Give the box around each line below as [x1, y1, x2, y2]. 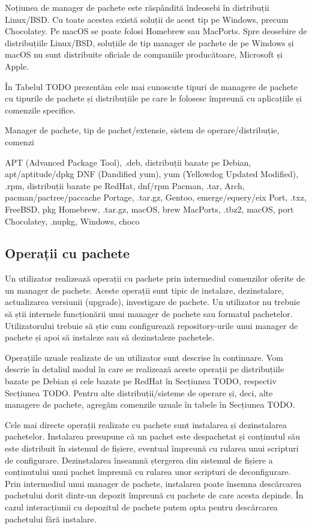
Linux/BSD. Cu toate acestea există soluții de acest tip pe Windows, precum [5, 13, 289, 25]
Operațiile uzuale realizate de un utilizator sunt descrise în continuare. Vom [5, 351, 283, 363]
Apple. [5, 59, 29, 72]
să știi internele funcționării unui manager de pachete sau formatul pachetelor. [5, 307, 293, 320]
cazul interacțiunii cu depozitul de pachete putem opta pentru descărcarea [5, 500, 278, 513]
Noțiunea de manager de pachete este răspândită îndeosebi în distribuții [5, 1, 269, 13]
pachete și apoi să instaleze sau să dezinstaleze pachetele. [5, 331, 215, 343]
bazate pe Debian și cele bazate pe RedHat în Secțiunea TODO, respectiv [5, 375, 277, 387]
